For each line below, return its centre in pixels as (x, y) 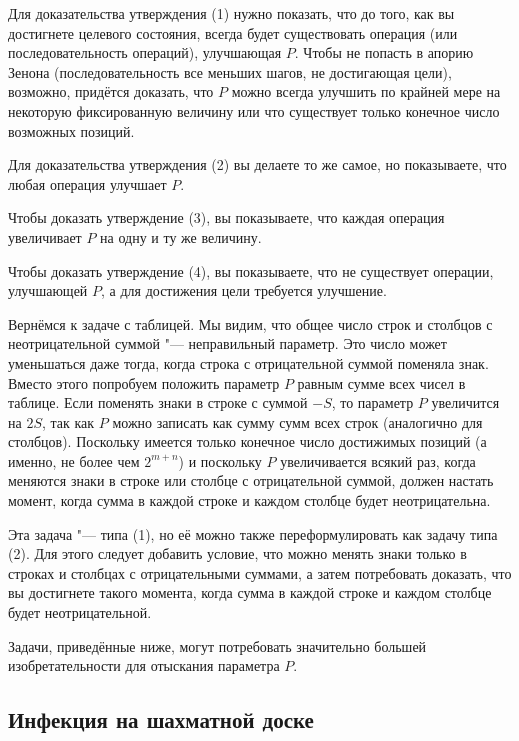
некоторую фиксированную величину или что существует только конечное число (254, 110)
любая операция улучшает (87, 183)
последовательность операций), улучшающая (145, 52)
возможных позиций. (71, 130)
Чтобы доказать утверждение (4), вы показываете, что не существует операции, (251, 270)
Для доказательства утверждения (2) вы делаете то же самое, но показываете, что (257, 164)
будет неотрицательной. (80, 612)
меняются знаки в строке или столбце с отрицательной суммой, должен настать (251, 480)
